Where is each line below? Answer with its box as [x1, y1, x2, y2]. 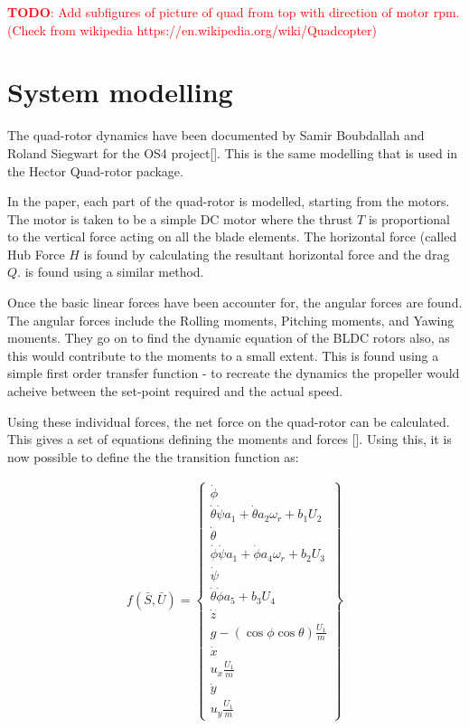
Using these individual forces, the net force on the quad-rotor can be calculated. [7, 411, 450, 430]
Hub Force [7, 244, 65, 263]
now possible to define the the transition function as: [7, 447, 299, 466]
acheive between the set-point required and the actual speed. [7, 382, 343, 401]
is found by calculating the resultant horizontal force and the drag [83, 244, 450, 263]
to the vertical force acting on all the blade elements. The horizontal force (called [7, 227, 457, 246]
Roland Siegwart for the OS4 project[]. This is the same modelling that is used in [7, 143, 458, 162]
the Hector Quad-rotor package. [7, 161, 183, 180]
